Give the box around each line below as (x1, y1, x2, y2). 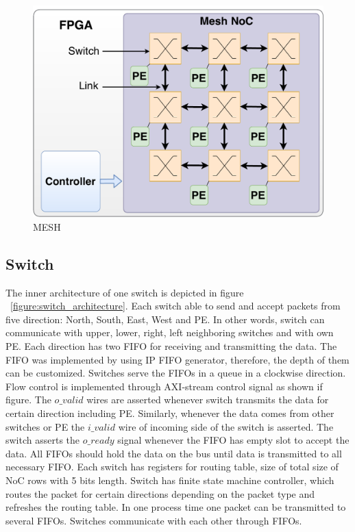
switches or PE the (5, 419, 85, 433)
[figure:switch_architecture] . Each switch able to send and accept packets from (10, 299, 341, 313)
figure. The (5, 392, 51, 407)
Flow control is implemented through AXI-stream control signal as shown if (5, 379, 323, 393)
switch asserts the (5, 433, 80, 447)
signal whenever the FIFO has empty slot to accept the (117, 433, 350, 447)
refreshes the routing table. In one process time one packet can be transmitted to (5, 500, 346, 514)
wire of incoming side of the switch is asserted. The (118, 419, 334, 433)
